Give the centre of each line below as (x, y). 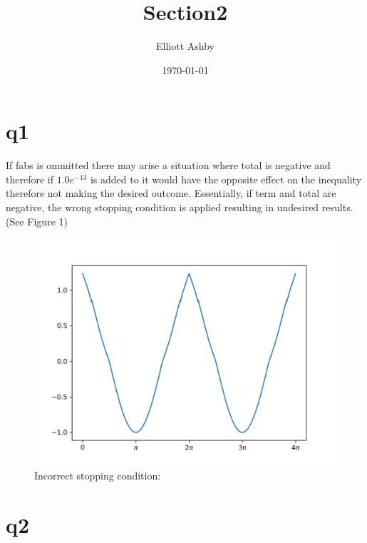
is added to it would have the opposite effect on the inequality (226, 179)
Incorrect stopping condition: (98, 475)
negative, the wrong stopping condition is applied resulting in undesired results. (180, 207)
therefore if (30, 179)
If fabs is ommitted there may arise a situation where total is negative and (168, 165)
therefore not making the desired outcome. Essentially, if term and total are (171, 193)
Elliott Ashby (185, 46)
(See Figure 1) (37, 221)
